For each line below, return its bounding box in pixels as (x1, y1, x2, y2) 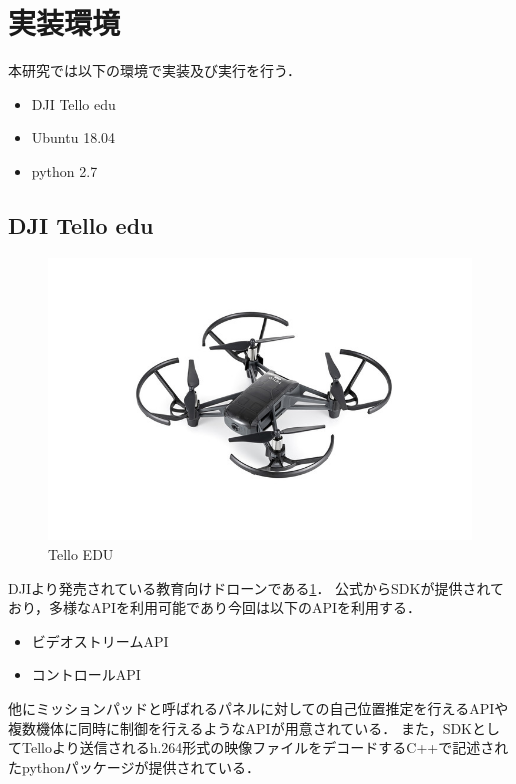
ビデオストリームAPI (31, 630, 169, 651)
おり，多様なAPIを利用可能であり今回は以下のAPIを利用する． (8, 597, 422, 618)
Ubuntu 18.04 (31, 127, 116, 148)
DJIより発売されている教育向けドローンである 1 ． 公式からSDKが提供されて (8, 577, 505, 598)
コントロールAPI (31, 664, 141, 685)
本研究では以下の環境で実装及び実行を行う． (8, 60, 301, 81)
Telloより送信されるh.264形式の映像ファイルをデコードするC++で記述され (21, 737, 509, 758)
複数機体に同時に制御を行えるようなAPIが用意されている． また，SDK (8, 717, 472, 738)
